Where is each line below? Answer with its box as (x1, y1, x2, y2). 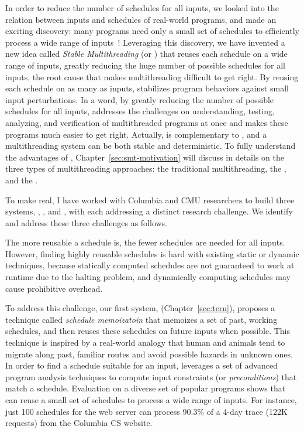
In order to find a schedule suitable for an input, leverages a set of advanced (5, 359, 278, 371)
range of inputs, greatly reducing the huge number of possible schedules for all (5, 59, 285, 71)
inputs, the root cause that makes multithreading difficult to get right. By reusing (5, 70, 299, 83)
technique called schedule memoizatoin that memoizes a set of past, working (5, 313, 278, 325)
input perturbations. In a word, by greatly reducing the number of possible (5, 93, 274, 105)
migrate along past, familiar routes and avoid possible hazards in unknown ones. (5, 347, 293, 360)
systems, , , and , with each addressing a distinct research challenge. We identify (5, 205, 293, 217)
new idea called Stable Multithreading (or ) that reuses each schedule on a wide (5, 47, 288, 60)
